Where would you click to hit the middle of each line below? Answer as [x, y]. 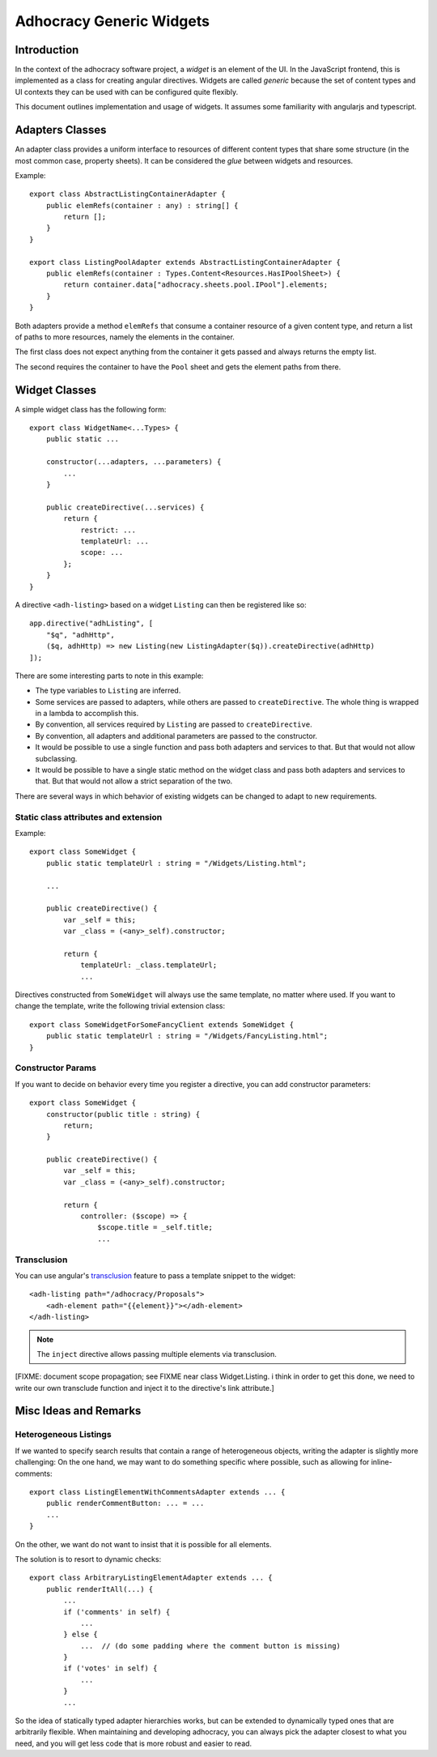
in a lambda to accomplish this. [87, 714]
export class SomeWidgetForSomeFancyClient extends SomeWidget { [162, 1024]
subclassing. [56, 758]
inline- [382, 1462]
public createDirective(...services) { [125, 507]
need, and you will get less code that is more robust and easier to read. [134, 1743]
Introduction [47, 50]
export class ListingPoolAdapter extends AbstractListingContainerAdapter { [185, 262]
